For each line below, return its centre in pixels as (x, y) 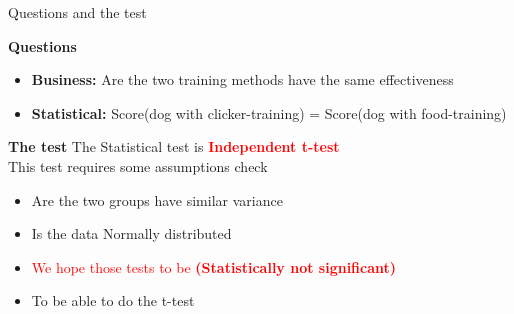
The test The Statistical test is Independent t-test (174, 146)
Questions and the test (77, 12)
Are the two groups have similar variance (157, 199)
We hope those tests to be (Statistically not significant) (214, 266)
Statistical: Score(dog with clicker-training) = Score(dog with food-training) (269, 112)
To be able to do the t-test (113, 300)
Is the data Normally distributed (131, 233)
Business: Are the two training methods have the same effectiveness (242, 79)
